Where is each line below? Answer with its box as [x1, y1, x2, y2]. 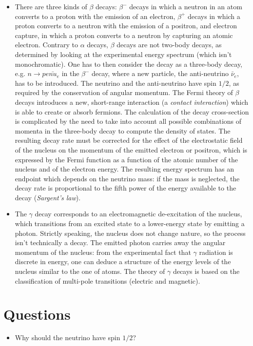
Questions [3, 304, 71, 324]
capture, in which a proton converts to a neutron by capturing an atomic [15, 30, 233, 40]
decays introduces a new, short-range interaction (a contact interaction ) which [15, 96, 249, 107]
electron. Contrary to [15, 39, 78, 50]
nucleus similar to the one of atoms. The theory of [15, 266, 165, 276]
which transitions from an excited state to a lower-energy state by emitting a [15, 218, 245, 229]
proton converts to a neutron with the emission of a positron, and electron [15, 20, 237, 31]
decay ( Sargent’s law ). [15, 192, 81, 202]
